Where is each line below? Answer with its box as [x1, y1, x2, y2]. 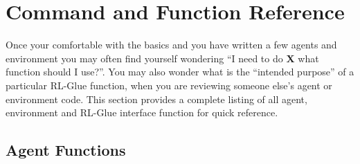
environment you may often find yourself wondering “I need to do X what [6, 51, 319, 65]
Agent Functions [6, 139, 126, 161]
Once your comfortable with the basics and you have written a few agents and [6, 37, 337, 52]
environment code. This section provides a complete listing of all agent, [6, 91, 307, 106]
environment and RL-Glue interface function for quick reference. [6, 105, 278, 120]
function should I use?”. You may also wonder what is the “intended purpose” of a [6, 64, 354, 79]
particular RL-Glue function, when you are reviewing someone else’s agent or [6, 78, 332, 92]
